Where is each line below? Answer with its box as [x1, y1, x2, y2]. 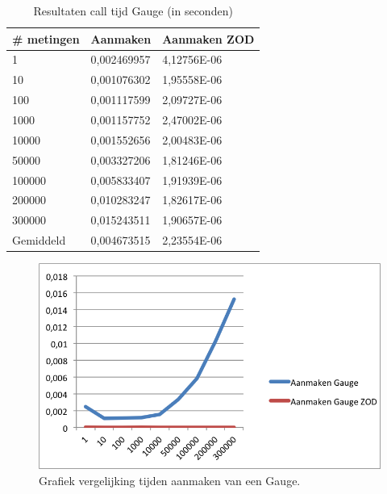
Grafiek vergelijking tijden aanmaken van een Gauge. [39, 471, 301, 488]
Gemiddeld [12, 232, 66, 249]
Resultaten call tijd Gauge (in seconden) [33, 2, 233, 19]
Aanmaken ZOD [162, 30, 255, 47]
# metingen [12, 30, 80, 47]
